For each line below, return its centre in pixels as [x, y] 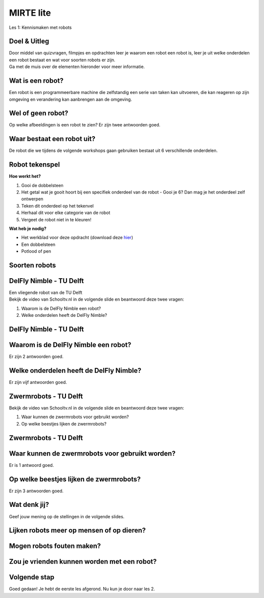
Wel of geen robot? [39, 113]
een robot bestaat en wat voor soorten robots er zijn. [62, 60]
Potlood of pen [36, 251]
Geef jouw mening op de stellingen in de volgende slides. [67, 516]
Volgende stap [32, 577]
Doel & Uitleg [29, 41]
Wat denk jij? [29, 505]
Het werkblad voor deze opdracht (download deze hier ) [77, 238]
